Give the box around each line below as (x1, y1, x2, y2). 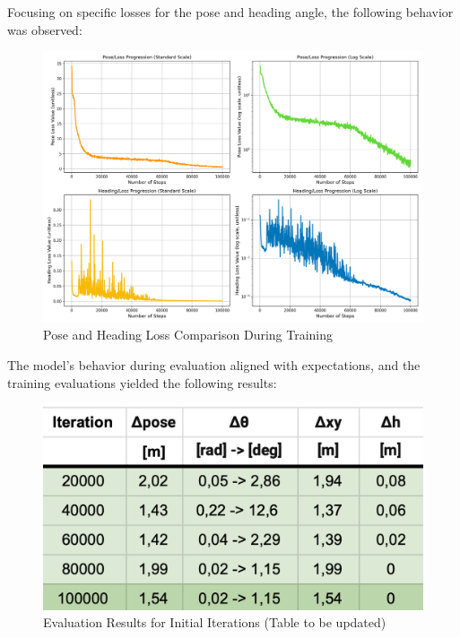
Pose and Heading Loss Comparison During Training (43, 325, 334, 344)
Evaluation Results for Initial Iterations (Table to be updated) (43, 613, 386, 632)
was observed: (7, 20, 82, 39)
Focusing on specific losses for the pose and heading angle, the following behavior (7, 3, 454, 21)
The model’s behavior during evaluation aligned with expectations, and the (7, 356, 421, 375)
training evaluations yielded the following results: (7, 373, 277, 392)
